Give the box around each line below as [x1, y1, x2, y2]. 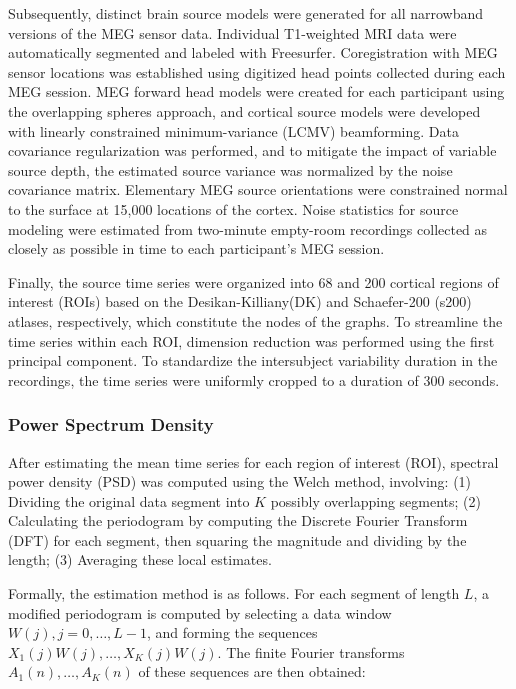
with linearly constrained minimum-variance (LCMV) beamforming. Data [8, 120, 459, 141]
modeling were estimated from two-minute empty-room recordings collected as [8, 218, 488, 239]
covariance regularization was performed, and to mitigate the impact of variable [8, 140, 497, 161]
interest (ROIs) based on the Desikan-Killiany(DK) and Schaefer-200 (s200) [8, 291, 472, 312]
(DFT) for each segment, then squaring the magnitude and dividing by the [8, 529, 467, 550]
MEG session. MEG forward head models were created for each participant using [8, 81, 505, 102]
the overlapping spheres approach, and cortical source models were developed [8, 100, 481, 121]
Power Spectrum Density [8, 412, 214, 437]
